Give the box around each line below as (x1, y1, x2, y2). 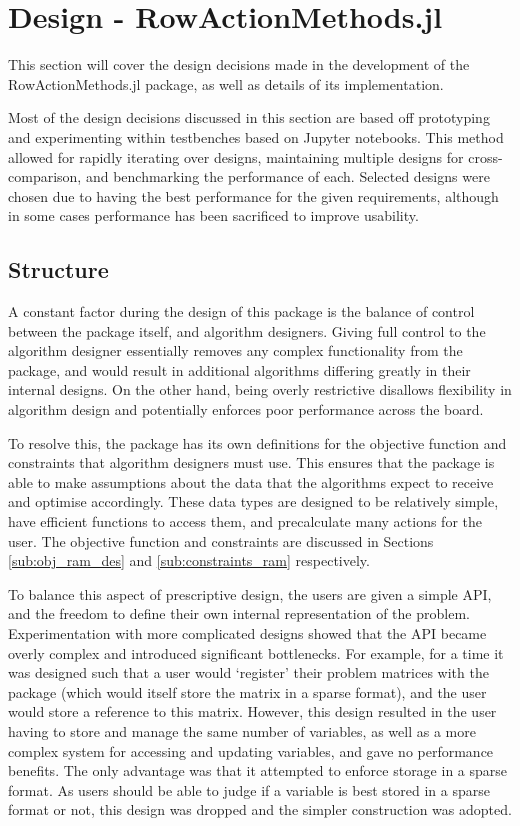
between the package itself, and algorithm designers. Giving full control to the (8, 320, 486, 341)
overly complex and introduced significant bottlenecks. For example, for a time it (8, 642, 504, 663)
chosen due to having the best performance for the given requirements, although (8, 185, 499, 206)
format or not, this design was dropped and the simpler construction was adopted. (8, 799, 512, 820)
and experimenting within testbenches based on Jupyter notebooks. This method (8, 126, 504, 147)
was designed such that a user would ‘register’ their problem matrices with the (8, 662, 489, 683)
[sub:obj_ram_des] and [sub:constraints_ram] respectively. (8, 550, 370, 571)
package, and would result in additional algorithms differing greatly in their (8, 359, 471, 380)
